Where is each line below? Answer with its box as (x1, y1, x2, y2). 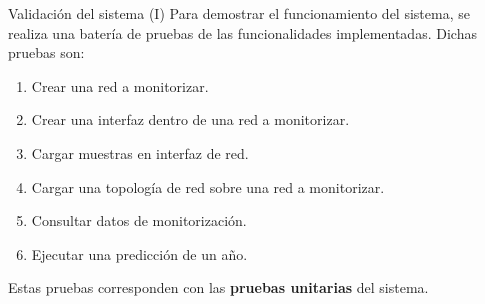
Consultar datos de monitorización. (31, 210, 247, 231)
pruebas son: (8, 42, 85, 63)
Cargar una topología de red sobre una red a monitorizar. (31, 176, 385, 197)
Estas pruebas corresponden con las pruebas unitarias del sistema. (8, 277, 429, 298)
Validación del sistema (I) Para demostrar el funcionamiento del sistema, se (8, 3, 470, 23)
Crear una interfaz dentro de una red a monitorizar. (31, 109, 350, 130)
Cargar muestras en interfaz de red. (31, 142, 249, 163)
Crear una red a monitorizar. (31, 75, 209, 96)
